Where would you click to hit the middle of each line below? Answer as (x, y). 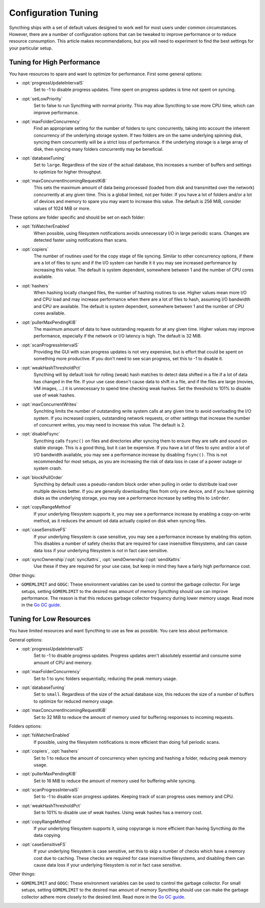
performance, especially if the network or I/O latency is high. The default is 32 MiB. (118, 336)
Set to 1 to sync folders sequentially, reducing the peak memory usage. (106, 679)
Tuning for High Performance (55, 62)
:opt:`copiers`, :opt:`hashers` (50, 751)
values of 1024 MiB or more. (62, 208)
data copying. (47, 835)
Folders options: (25, 726)
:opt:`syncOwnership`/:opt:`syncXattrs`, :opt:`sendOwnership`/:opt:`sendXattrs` (101, 560)
